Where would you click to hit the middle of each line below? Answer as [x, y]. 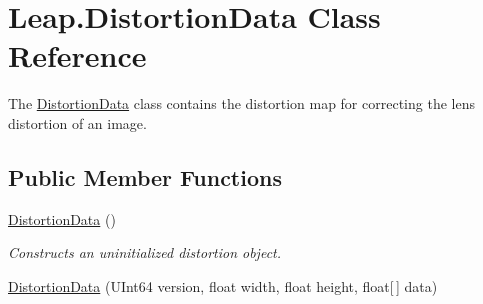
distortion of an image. [77, 122]
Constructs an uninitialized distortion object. [145, 252]
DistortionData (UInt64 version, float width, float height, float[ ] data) [223, 285]
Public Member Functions [145, 176]
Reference [77, 55]
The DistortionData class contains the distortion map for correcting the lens [241, 103]
